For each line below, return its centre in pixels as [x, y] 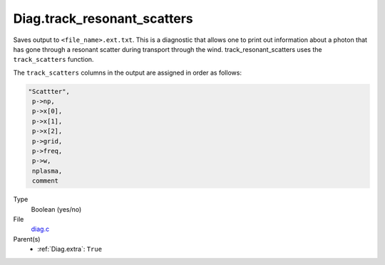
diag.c [40, 229]
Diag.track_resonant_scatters [103, 18]
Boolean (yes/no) [56, 209]
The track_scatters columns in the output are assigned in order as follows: [128, 72]
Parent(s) [27, 239]
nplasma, [47, 171]
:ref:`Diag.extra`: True [70, 249]
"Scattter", [49, 91]
